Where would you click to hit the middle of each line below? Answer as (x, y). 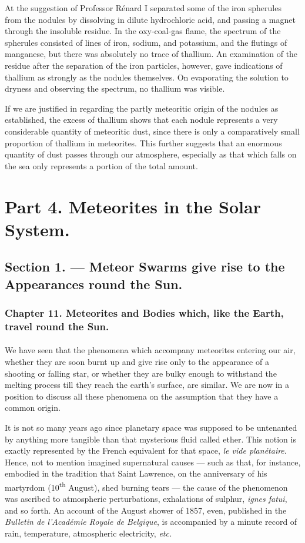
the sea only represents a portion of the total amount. (101, 165)
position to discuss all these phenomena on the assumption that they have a (142, 396)
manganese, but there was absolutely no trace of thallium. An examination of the (151, 54)
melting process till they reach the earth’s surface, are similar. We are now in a (147, 385)
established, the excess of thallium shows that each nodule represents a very (141, 120)
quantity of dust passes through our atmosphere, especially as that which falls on (151, 154)
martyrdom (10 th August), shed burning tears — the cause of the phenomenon (146, 486)
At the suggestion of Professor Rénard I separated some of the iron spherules (143, 8)
